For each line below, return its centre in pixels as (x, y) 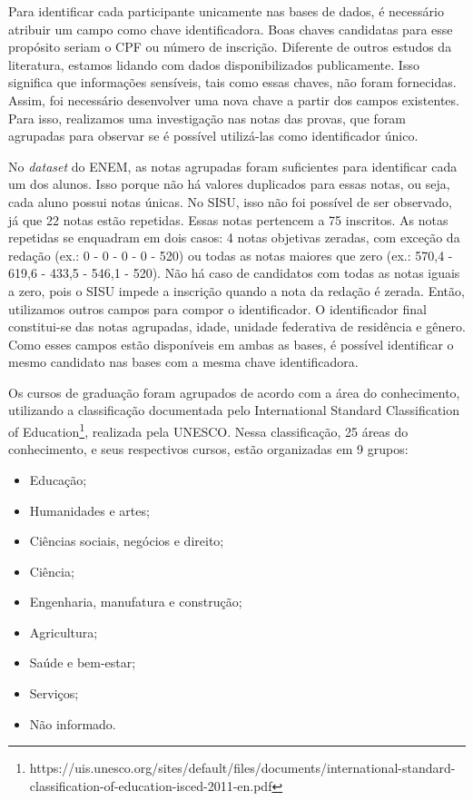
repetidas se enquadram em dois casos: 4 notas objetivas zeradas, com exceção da (234, 237)
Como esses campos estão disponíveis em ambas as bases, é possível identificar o (231, 344)
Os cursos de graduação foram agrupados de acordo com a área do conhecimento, (234, 392)
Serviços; (54, 693)
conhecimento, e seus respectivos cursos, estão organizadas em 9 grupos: (208, 449)
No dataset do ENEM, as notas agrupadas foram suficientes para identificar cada (233, 166)
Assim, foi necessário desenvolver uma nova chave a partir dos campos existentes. (234, 99)
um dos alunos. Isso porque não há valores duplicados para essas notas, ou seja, (229, 184)
